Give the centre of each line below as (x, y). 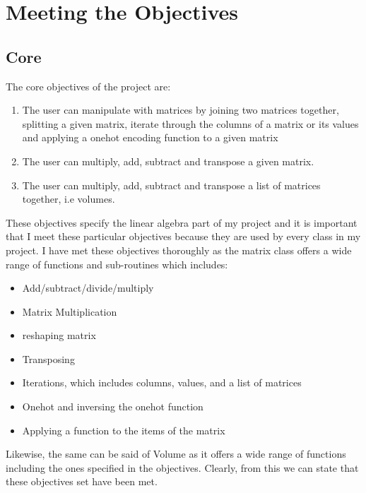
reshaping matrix (59, 335)
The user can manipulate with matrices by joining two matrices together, (181, 110)
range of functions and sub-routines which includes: (117, 264)
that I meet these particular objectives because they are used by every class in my (183, 236)
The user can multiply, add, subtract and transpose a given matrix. (168, 161)
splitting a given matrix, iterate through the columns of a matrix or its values (190, 123)
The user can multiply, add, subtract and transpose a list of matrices (171, 185)
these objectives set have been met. (82, 481)
